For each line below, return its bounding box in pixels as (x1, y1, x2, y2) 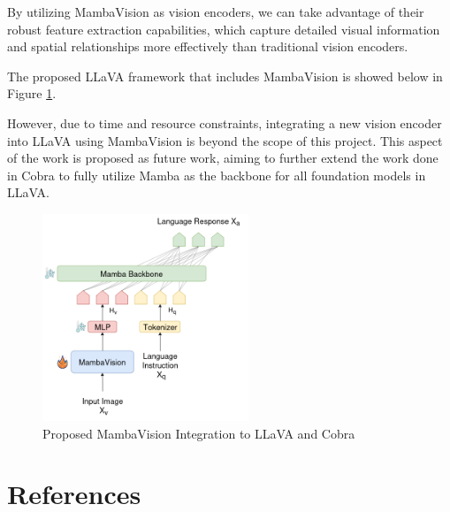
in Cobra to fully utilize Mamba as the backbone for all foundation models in (7, 165, 426, 184)
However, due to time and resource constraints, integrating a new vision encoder (7, 113, 442, 132)
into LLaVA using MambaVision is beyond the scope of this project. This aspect (7, 131, 443, 149)
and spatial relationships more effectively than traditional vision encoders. (7, 37, 408, 56)
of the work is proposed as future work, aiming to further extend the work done (7, 149, 439, 167)
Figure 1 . (7, 84, 57, 103)
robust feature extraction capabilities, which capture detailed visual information (7, 19, 440, 38)
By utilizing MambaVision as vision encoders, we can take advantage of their (7, 3, 424, 20)
